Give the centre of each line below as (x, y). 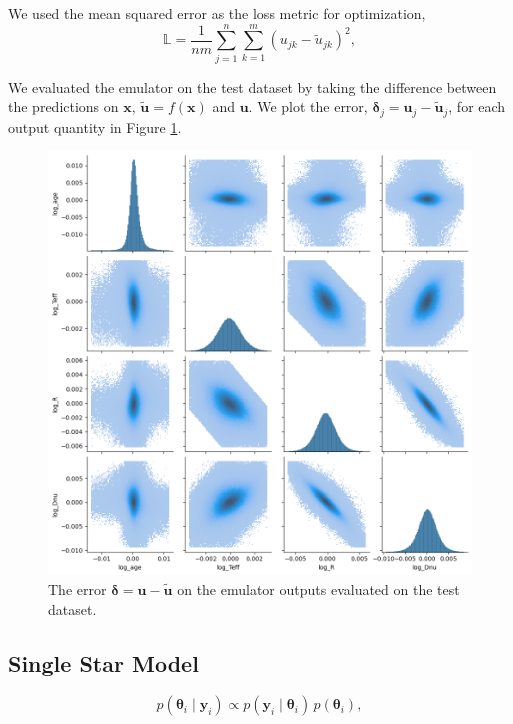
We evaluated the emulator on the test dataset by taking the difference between (252, 86)
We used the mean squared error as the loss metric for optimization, (217, 13)
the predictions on (63, 106)
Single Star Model (103, 662)
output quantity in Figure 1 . (95, 126)
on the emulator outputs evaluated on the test (318, 588)
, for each (477, 106)
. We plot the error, (308, 106)
